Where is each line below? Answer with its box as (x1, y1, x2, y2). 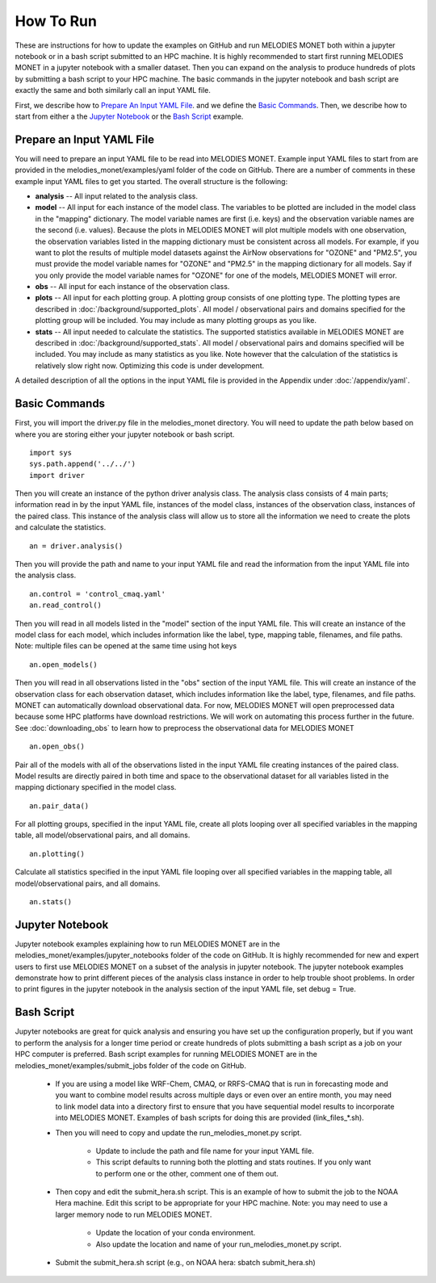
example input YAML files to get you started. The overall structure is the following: (15, 176, 288, 186)
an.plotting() (29, 849, 85, 858)
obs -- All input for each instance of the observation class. (35, 282, 230, 291)
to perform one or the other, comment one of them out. (95, 1168, 279, 1178)
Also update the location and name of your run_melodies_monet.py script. (95, 1239, 342, 1249)
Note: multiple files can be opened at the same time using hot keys (15, 641, 237, 651)
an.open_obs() (29, 742, 85, 751)
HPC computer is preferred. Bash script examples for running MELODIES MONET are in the (15, 1050, 318, 1059)
